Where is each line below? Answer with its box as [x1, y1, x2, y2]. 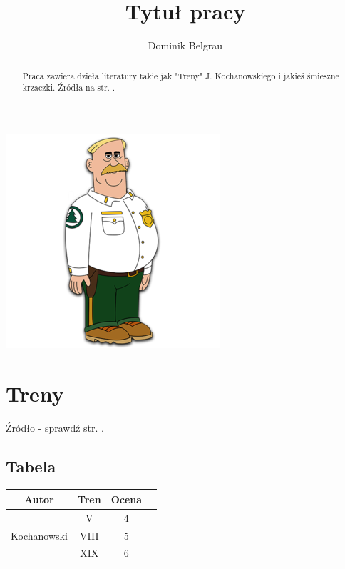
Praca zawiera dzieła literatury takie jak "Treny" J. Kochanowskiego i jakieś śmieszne [22, 69, 339, 81]
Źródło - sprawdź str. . [6, 420, 104, 435]
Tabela [6, 455, 56, 477]
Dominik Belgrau [148, 38, 223, 53]
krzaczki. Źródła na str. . [22, 81, 115, 94]
